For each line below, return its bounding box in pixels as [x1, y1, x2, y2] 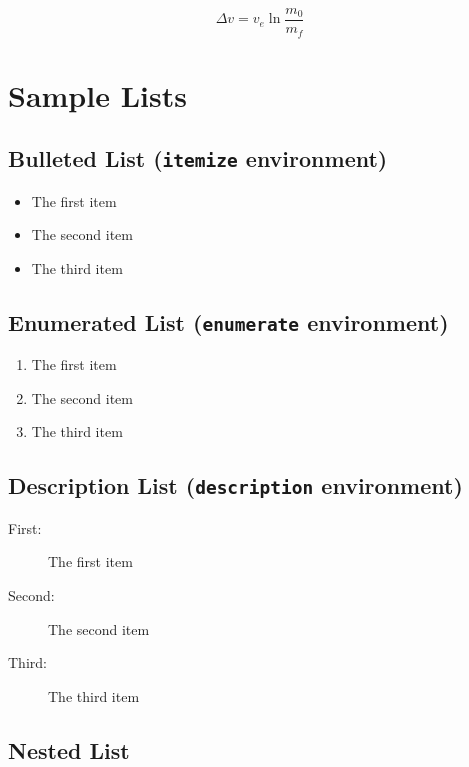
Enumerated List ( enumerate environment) [8, 306, 449, 337]
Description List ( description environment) [8, 470, 463, 501]
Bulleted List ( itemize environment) [8, 143, 388, 174]
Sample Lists [8, 74, 187, 115]
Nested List [8, 734, 130, 765]
